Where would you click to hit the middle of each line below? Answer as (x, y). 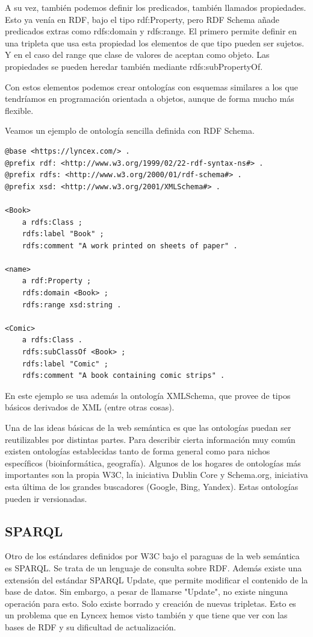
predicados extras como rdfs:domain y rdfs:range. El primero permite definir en (151, 31)
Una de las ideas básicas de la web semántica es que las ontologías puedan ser (148, 427)
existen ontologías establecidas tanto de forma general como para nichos (138, 451)
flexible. (19, 110)
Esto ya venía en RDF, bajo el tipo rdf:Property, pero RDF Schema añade (142, 19)
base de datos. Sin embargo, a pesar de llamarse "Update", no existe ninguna (147, 591)
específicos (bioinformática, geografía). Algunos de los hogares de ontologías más (153, 463)
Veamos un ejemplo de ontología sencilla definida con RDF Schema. (130, 130)
